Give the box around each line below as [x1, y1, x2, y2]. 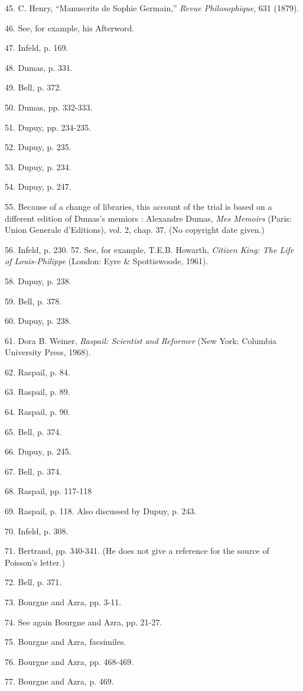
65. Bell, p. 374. [5, 425, 62, 437]
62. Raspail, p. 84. [5, 365, 70, 378]
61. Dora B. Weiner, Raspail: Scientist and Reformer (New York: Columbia [5, 334, 277, 346]
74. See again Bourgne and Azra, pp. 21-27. [5, 615, 162, 628]
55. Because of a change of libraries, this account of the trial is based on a [5, 200, 272, 212]
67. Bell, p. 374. [5, 465, 62, 477]
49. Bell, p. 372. [5, 81, 62, 93]
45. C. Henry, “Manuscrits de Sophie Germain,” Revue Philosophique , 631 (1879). [5, 2, 299, 14]
